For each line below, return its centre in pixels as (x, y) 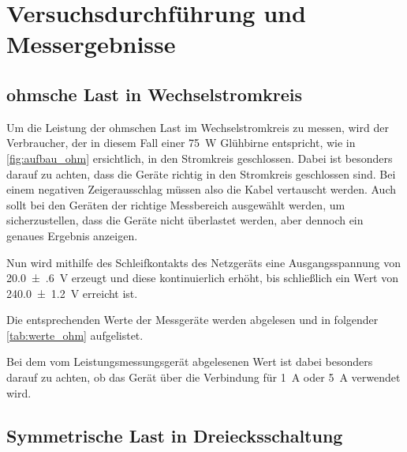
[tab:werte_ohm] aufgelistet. (75, 335)
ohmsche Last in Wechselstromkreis (154, 94)
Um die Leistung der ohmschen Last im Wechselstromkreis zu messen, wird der (198, 127)
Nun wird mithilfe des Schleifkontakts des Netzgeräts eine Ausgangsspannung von (203, 262)
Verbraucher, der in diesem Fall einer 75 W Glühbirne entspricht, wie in (181, 143)
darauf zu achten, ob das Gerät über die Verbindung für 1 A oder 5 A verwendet (203, 377)
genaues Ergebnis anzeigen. (72, 235)
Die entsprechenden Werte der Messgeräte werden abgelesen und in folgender (192, 320)
